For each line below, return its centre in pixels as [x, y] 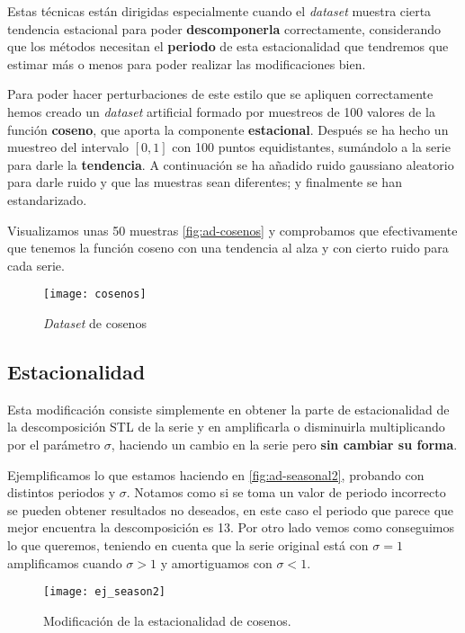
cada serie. [36, 265]
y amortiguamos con [216, 562]
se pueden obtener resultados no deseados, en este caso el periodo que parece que [231, 509]
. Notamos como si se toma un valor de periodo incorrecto [286, 492]
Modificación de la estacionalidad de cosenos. [167, 620]
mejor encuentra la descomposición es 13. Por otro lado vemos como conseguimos [231, 527]
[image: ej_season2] [105, 592]
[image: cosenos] [95, 294]
